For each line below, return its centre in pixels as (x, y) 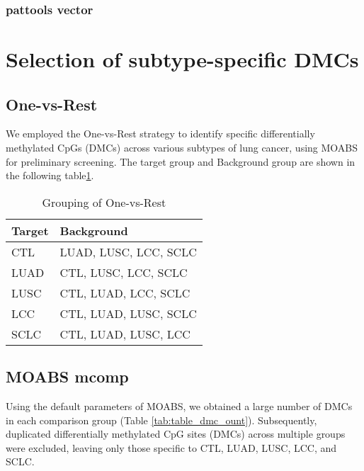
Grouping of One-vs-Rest (104, 202)
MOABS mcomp (67, 376)
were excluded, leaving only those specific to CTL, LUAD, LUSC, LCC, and (171, 447)
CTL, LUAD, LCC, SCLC (125, 293)
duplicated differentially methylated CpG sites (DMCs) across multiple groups (176, 434)
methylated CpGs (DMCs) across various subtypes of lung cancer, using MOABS (182, 148)
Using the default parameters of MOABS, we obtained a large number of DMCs (179, 406)
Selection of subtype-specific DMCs (182, 59)
